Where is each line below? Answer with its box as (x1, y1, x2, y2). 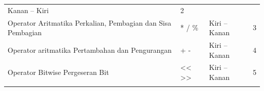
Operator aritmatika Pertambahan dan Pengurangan (8, 44, 172, 55)
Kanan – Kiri (8, 5, 49, 15)
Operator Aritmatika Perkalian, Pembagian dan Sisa (8, 17, 172, 28)
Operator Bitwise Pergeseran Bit (8, 67, 109, 77)
